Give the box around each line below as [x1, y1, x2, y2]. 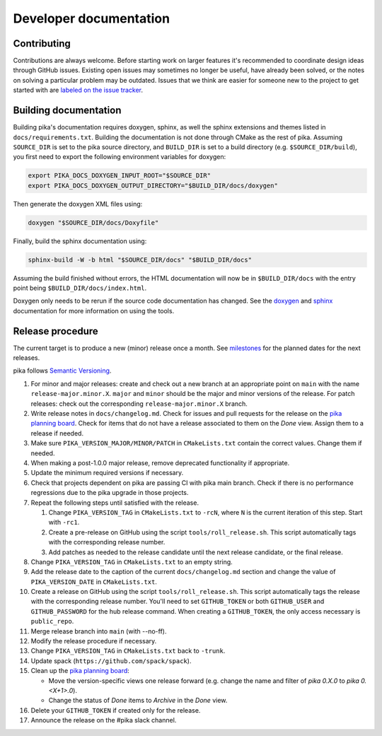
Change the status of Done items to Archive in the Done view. [48, 696, 228, 705]
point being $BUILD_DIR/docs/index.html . [13, 284, 147, 292]
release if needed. [30, 428, 84, 438]
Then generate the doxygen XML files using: [13, 199, 143, 208]
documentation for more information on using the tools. [13, 306, 175, 315]
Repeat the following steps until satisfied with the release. [30, 498, 199, 507]
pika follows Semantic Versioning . [13, 366, 112, 375]
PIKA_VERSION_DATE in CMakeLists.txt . [30, 577, 157, 586]
